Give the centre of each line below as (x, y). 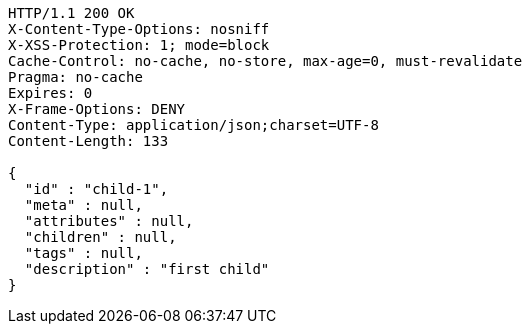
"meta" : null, (83, 205)
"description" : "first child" (147, 269)
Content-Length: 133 (88, 141)
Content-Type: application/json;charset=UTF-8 (193, 125)
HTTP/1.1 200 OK (71, 13)
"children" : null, (100, 237)
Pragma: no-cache (75, 77)
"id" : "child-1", (96, 189)
